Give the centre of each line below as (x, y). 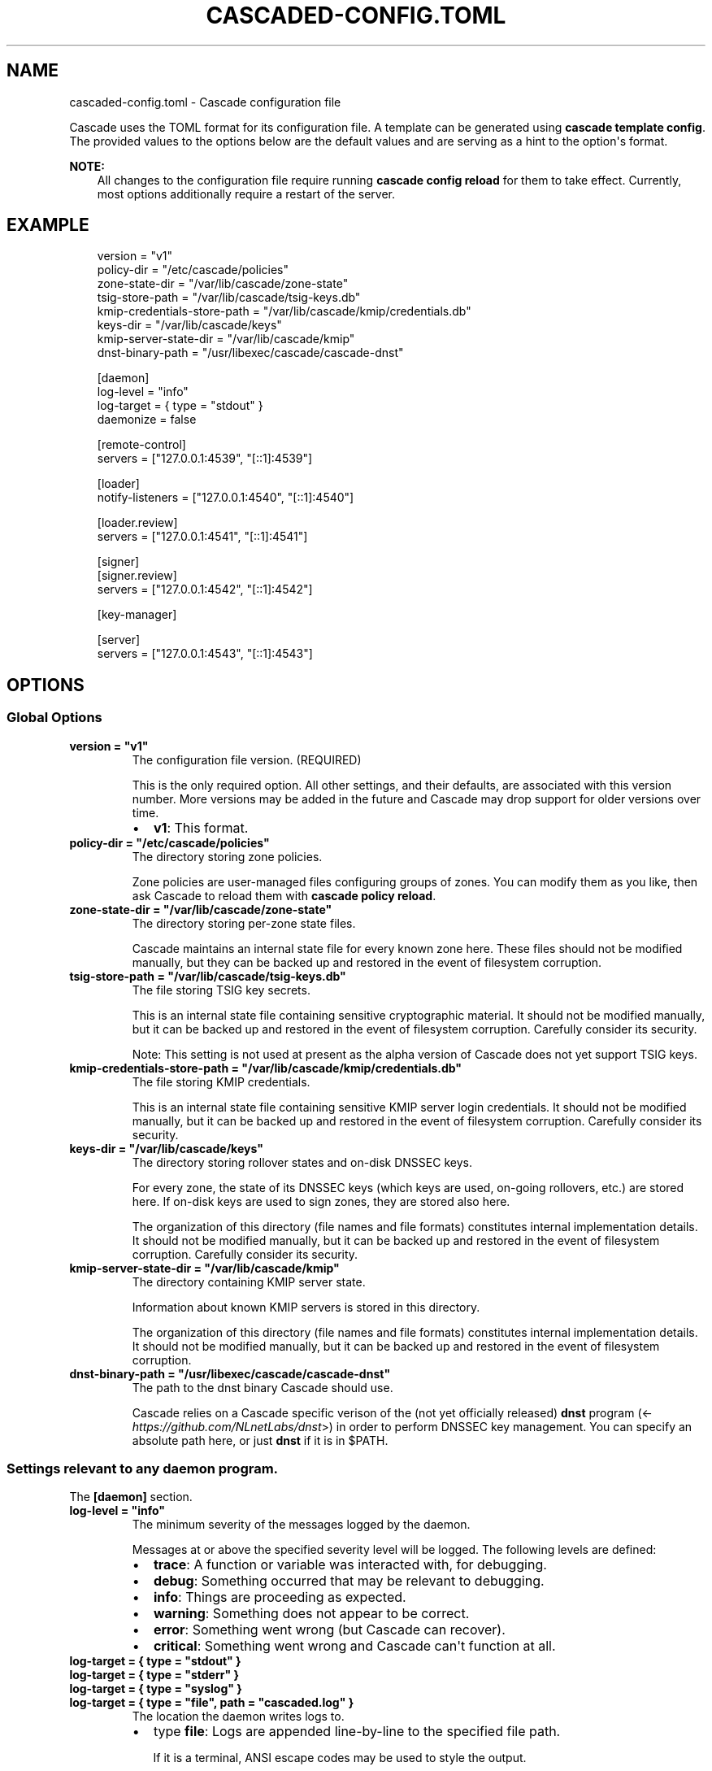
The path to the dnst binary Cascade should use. (263, 1387)
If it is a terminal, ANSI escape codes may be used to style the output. (340, 1758)
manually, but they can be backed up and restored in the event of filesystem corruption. (367, 962)
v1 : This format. (201, 827)
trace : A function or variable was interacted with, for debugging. (350, 1565)
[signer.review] (137, 576)
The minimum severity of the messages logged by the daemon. (301, 1525)
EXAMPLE (48, 225)
